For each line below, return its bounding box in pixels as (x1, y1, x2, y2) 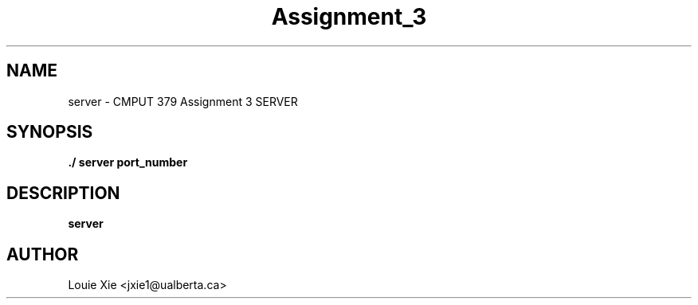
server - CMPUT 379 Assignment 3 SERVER (68, 94, 298, 108)
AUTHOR (6, 244, 79, 264)
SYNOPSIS (6, 122, 93, 143)
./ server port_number (68, 155, 188, 170)
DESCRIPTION (6, 182, 120, 203)
